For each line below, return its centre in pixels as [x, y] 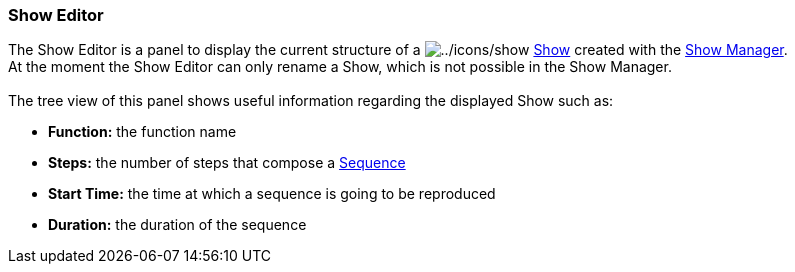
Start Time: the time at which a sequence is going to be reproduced [272, 194]
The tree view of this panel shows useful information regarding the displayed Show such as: [311, 101]
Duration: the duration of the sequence [177, 225]
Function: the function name [142, 132]
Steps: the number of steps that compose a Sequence [227, 163]
